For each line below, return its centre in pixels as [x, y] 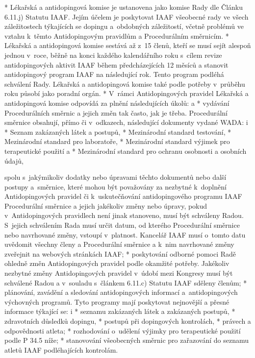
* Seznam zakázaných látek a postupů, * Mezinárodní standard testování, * [118, 131]
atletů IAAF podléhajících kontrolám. [61, 349]
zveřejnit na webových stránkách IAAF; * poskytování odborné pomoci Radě [120, 253]
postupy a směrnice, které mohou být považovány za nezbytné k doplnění [115, 186]
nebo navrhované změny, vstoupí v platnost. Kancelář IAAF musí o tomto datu [125, 234]
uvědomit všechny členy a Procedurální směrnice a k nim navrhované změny [119, 244]
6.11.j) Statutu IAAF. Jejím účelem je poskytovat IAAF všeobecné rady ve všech [127, 16]
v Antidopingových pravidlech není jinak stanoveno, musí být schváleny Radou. [124, 215]
